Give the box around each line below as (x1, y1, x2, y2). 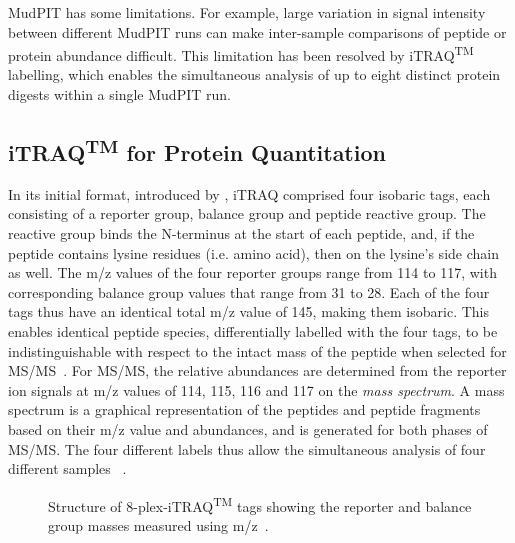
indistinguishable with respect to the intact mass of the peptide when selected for (8, 340, 507, 361)
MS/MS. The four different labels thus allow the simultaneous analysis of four (8, 438, 486, 459)
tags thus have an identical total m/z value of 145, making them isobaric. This (8, 301, 489, 322)
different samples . (8, 458, 127, 479)
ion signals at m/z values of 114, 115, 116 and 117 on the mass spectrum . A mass (8, 379, 505, 400)
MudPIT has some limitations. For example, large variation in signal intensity (8, 2, 486, 22)
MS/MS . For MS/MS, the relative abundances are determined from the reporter (8, 360, 507, 381)
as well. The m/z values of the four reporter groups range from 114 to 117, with (8, 262, 497, 283)
